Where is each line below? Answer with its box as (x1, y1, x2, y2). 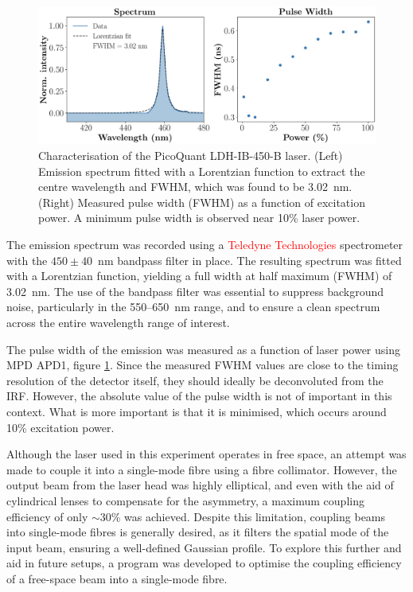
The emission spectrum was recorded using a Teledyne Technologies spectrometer (6, 236, 403, 253)
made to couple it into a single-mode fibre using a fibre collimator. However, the (6, 461, 397, 477)
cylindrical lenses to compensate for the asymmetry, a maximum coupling (6, 492, 364, 508)
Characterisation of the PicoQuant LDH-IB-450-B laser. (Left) (38, 147, 343, 164)
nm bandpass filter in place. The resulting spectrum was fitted (98, 251, 402, 268)
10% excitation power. (6, 419, 115, 435)
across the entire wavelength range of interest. (6, 314, 230, 331)
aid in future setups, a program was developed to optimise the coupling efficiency (6, 555, 402, 571)
